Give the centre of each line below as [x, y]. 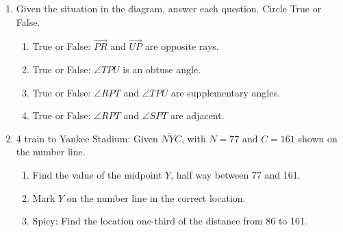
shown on [318, 138]
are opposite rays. [182, 46]
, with [193, 138]
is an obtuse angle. [162, 69]
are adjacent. [197, 115]
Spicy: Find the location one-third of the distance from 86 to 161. [170, 221]
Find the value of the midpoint [97, 174]
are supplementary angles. [225, 92]
